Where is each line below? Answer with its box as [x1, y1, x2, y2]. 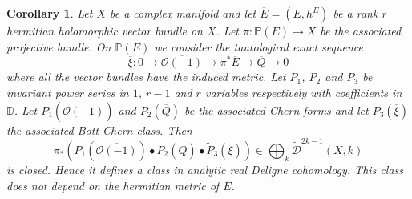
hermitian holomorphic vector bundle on [6, 22, 203, 39]
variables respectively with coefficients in [204, 84, 402, 100]
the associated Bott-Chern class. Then [6, 121, 192, 138]
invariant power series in [6, 84, 129, 100]
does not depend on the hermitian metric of [6, 177, 220, 193]
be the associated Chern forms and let [184, 101, 369, 118]
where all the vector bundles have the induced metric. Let [6, 68, 286, 85]
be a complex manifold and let [110, 5, 256, 21]
